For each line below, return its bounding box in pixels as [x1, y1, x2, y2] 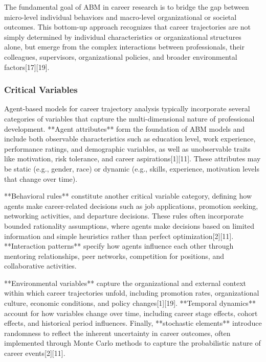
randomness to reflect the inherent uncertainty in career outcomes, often [4, 327, 231, 338]
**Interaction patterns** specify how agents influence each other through [4, 240, 234, 251]
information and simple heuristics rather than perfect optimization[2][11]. [4, 230, 234, 241]
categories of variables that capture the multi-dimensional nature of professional [4, 113, 255, 124]
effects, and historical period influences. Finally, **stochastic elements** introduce [4, 318, 262, 328]
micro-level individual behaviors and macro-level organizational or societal [4, 11, 237, 22]
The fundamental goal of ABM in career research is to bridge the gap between [4, 2, 249, 12]
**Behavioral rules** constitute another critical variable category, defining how [4, 190, 252, 201]
